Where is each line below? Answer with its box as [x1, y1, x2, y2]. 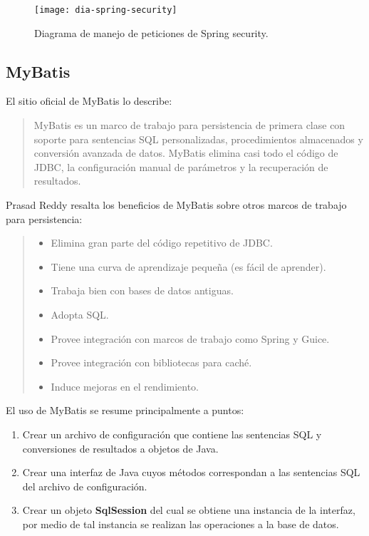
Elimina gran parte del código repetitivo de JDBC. [51, 235, 273, 250]
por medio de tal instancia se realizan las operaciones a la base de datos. [22, 516, 339, 531]
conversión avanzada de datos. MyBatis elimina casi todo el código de [33, 145, 338, 160]
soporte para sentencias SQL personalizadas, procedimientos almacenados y [33, 131, 363, 146]
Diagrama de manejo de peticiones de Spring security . [34, 25, 269, 40]
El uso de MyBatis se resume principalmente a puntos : [6, 403, 244, 418]
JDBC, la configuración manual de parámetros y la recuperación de [33, 159, 328, 174]
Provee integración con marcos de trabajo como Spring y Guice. [51, 331, 330, 346]
